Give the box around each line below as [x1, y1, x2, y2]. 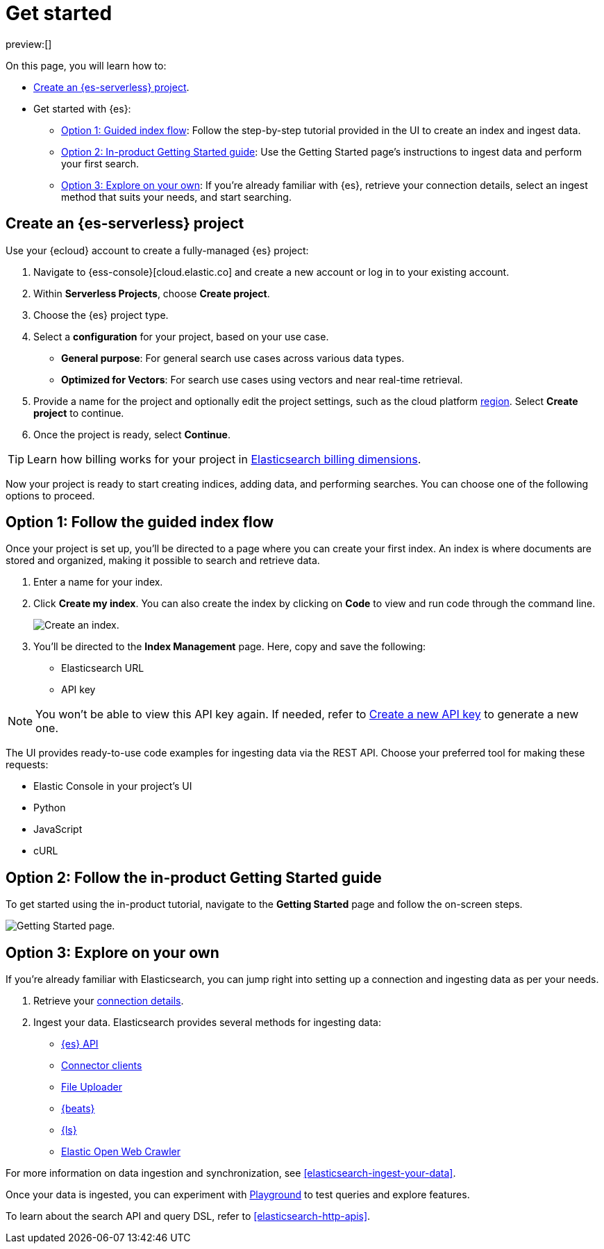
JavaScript [33, 823, 83, 836]
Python [33, 802, 66, 814]
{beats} [61, 1102, 95, 1115]
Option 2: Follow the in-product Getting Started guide [6, 868, 382, 886]
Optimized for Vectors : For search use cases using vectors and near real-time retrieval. [61, 373, 463, 386]
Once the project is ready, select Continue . [33, 428, 230, 440]
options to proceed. [6, 489, 95, 502]
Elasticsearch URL [61, 662, 144, 675]
